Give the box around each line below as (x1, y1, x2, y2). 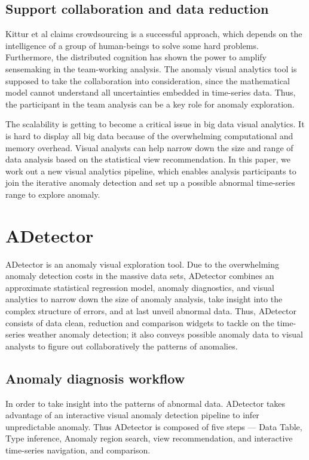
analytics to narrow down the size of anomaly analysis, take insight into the (5, 293, 283, 305)
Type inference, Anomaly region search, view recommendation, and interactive (5, 432, 293, 444)
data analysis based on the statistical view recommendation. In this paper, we (5, 153, 290, 165)
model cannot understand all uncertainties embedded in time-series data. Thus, (5, 86, 296, 99)
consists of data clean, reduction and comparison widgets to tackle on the (5, 316, 274, 329)
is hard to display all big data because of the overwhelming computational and (5, 129, 293, 142)
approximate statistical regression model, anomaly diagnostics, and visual (5, 281, 274, 293)
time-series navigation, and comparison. (5, 443, 151, 456)
